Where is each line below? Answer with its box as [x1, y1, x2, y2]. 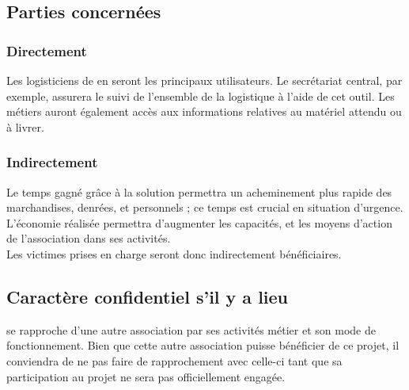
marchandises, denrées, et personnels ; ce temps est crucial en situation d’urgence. [6, 199, 403, 216]
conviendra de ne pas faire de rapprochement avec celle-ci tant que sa [6, 352, 343, 369]
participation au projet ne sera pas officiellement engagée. [6, 368, 286, 384]
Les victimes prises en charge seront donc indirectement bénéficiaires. [6, 245, 342, 262]
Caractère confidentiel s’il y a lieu [6, 284, 289, 308]
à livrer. [6, 118, 44, 135]
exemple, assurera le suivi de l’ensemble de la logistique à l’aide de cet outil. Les [6, 87, 395, 104]
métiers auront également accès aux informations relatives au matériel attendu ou [6, 103, 402, 120]
